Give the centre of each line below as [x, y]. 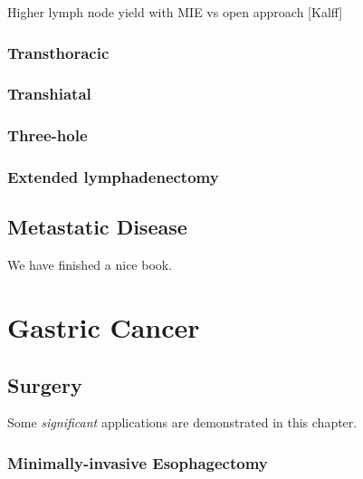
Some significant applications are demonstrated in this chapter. [182, 422]
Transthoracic [58, 52]
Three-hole [48, 135]
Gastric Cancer [104, 326]
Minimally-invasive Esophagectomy [138, 462]
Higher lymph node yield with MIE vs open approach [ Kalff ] [175, 12]
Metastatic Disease [97, 227]
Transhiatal [49, 94]
